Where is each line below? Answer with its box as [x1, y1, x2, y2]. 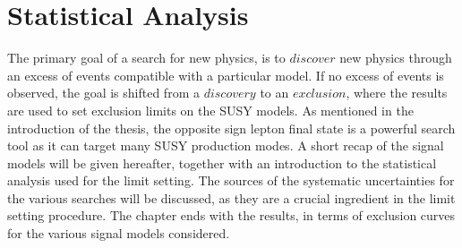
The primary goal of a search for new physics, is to [7, 48, 286, 67]
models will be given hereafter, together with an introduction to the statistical [7, 153, 437, 172]
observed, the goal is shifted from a [7, 83, 200, 102]
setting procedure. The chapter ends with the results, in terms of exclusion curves [7, 206, 456, 225]
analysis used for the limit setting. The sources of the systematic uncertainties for [7, 171, 455, 190]
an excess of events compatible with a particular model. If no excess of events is [7, 65, 444, 84]
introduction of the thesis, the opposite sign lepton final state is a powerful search [7, 118, 456, 137]
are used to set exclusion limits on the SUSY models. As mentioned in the [7, 100, 414, 119]
